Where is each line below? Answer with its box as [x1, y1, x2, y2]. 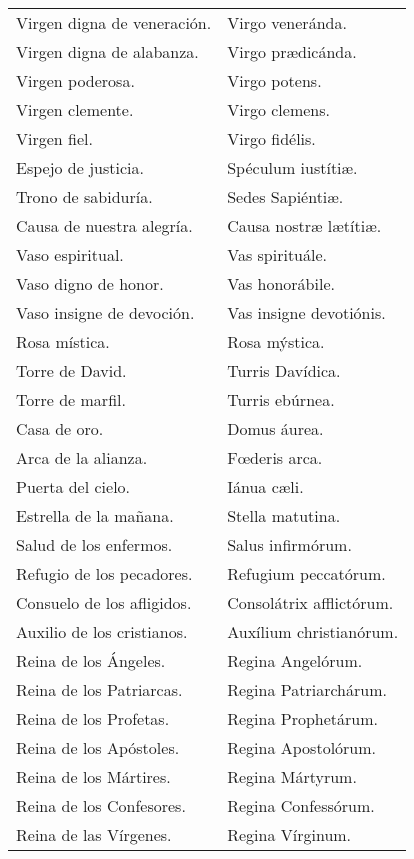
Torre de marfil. [16, 388, 126, 411]
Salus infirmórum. [227, 533, 352, 556]
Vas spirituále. [227, 243, 328, 266]
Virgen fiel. [16, 127, 93, 150]
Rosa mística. [16, 330, 110, 353]
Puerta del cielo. [16, 475, 131, 498]
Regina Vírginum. [227, 823, 352, 846]
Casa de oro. [16, 417, 104, 440]
